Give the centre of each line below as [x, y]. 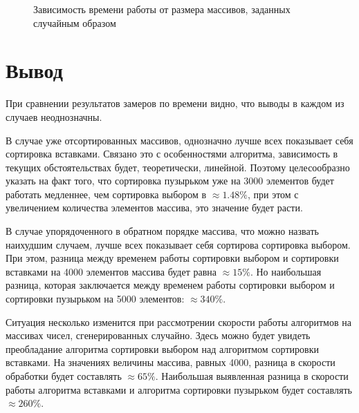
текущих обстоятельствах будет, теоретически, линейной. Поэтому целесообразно [178, 167]
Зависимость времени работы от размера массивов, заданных [162, 9]
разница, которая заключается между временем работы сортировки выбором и [170, 285]
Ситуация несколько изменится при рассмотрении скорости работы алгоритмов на [178, 321]
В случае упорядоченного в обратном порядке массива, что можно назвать [162, 231]
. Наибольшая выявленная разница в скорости [252, 376]
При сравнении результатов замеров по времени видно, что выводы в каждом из [175, 103]
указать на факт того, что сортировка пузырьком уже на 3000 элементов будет [170, 181]
